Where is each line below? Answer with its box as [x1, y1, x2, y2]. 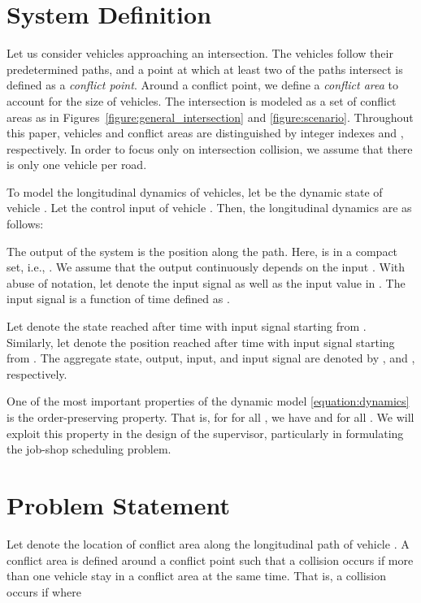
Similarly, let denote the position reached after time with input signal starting [7, 333, 395, 350]
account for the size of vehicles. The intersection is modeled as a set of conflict [7, 92, 397, 109]
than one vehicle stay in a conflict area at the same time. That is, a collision [7, 567, 386, 584]
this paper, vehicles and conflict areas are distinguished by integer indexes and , [7, 124, 404, 141]
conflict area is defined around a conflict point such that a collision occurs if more [7, 551, 414, 568]
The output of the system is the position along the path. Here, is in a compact [7, 242, 398, 259]
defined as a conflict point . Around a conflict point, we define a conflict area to [7, 76, 398, 93]
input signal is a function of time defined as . [7, 290, 230, 307]
